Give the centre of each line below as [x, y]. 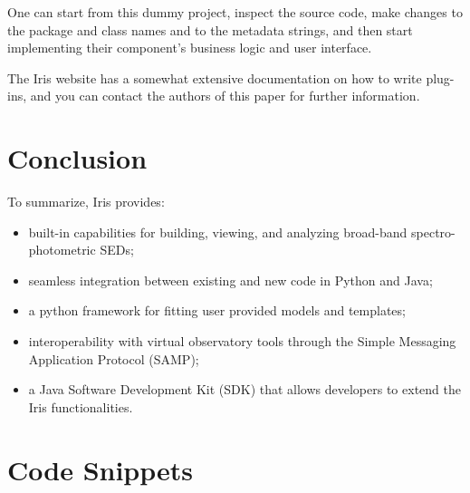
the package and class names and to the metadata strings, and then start [210, 29]
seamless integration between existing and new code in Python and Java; [230, 280]
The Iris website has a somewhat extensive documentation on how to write [215, 77]
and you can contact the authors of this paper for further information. [225, 96]
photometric [62, 250]
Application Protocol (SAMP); [114, 358]
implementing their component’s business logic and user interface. [190, 48]
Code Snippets [101, 469]
